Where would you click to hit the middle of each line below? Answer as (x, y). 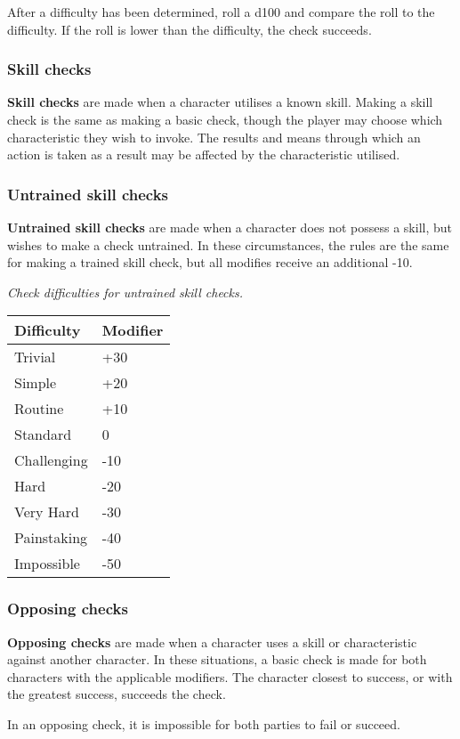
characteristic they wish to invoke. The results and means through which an (214, 137)
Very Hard (47, 512)
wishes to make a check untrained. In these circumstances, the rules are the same (228, 244)
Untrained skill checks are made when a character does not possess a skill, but (230, 227)
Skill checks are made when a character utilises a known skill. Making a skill (220, 102)
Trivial (35, 357)
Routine (39, 409)
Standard (43, 434)
